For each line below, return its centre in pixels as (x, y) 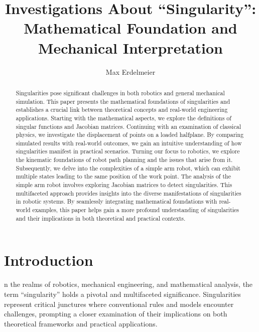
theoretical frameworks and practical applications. (81, 323)
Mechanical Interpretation (130, 47)
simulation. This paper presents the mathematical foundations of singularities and (123, 101)
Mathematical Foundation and (131, 28)
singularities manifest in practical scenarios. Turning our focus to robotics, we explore (128, 151)
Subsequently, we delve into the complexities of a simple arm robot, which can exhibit (128, 168)
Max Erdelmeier (131, 71)
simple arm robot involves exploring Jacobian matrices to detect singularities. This (124, 185)
